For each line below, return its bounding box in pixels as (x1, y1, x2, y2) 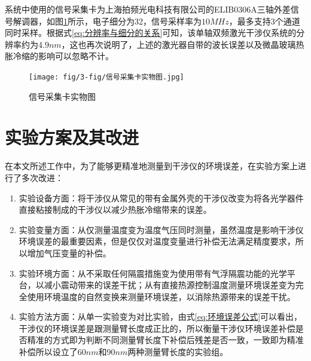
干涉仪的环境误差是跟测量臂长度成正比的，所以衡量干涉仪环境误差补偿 (19, 322, 295, 334)
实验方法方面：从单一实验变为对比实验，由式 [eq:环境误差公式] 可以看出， (19, 310, 303, 323)
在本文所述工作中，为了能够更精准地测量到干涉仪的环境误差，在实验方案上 (5, 160, 298, 172)
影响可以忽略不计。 (38, 50, 114, 62)
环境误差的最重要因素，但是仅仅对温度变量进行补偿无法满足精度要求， (19, 235, 295, 247)
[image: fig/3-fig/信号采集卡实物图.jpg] (29, 72, 184, 81)
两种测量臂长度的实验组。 (127, 345, 228, 358)
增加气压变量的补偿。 (27, 246, 111, 259)
